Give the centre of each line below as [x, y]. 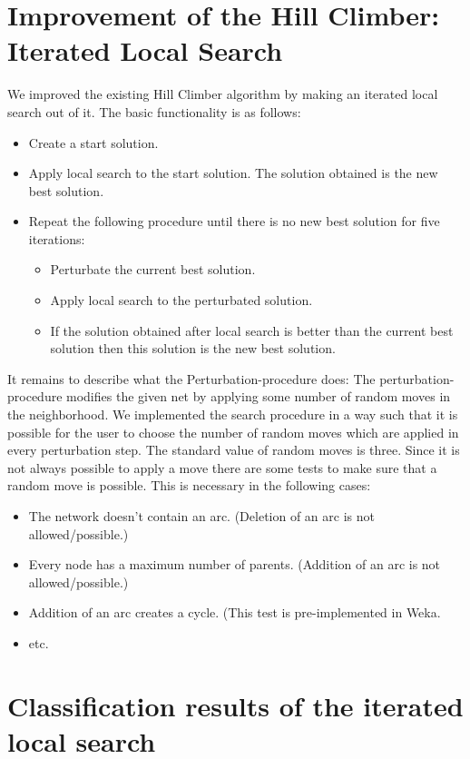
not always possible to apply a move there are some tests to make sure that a [222, 467]
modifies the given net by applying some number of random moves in [259, 396]
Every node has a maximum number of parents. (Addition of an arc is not [235, 564]
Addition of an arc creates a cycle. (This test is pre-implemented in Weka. [235, 612]
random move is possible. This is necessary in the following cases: [189, 485]
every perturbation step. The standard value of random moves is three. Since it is [234, 450]
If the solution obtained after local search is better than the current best [252, 330]
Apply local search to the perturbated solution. [181, 300]
